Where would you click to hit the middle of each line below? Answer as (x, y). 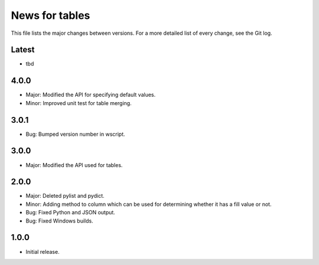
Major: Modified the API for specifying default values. (91, 95)
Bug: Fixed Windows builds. (60, 221)
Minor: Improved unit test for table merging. (79, 103)
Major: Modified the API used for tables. (74, 165)
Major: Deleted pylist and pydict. (65, 196)
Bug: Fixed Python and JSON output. (70, 212)
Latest (23, 50)
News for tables (51, 15)
